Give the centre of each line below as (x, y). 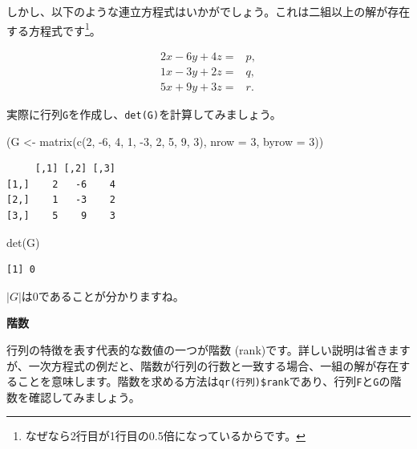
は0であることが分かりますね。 (103, 295)
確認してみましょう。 (84, 396)
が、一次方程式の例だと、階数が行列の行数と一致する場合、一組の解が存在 (203, 365)
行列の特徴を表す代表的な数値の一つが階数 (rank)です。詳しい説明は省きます (208, 349)
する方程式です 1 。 (54, 29)
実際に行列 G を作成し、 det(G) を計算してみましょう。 (144, 113)
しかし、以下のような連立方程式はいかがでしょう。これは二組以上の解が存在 (208, 11)
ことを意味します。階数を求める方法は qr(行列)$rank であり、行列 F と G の (204, 381)
